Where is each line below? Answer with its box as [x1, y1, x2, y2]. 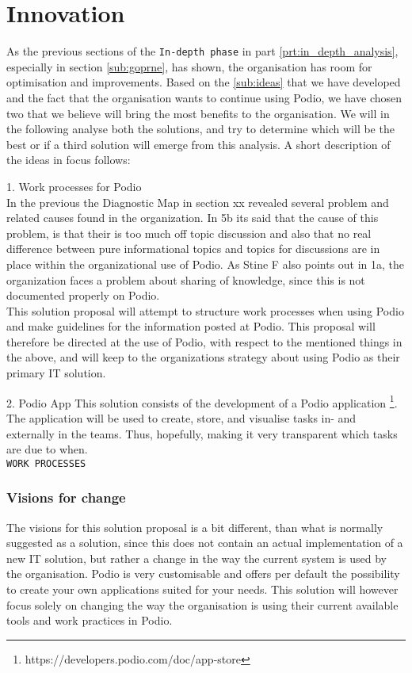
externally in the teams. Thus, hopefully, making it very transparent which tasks [6, 425, 398, 442]
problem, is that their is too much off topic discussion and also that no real [6, 224, 372, 241]
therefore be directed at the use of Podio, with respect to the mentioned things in [6, 333, 402, 350]
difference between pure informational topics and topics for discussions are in [6, 240, 380, 257]
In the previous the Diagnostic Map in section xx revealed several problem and [6, 193, 389, 210]
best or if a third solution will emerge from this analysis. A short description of [6, 136, 391, 152]
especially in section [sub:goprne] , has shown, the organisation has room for [6, 58, 372, 75]
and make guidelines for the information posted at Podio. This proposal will [6, 318, 376, 335]
